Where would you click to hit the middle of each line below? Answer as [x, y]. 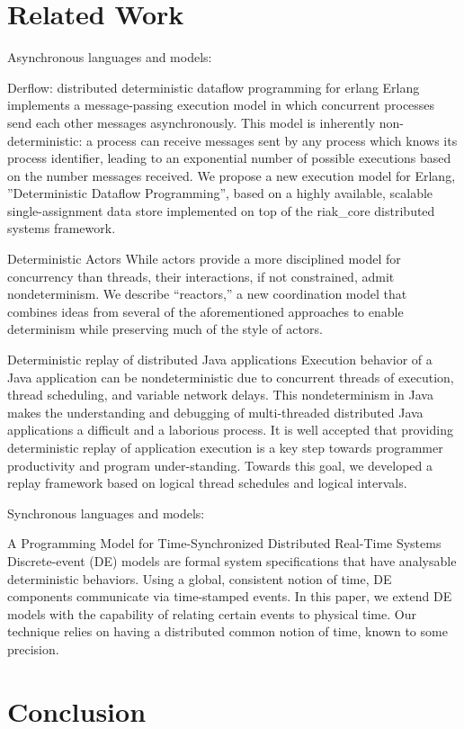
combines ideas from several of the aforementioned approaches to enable [205, 311]
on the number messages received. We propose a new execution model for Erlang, [232, 175]
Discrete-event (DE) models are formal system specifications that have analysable [232, 560]
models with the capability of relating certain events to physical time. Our [212, 613]
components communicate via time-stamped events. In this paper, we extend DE [230, 596]
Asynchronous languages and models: [110, 57]
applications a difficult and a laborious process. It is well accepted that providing [230, 430]
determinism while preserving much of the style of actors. [165, 329]
